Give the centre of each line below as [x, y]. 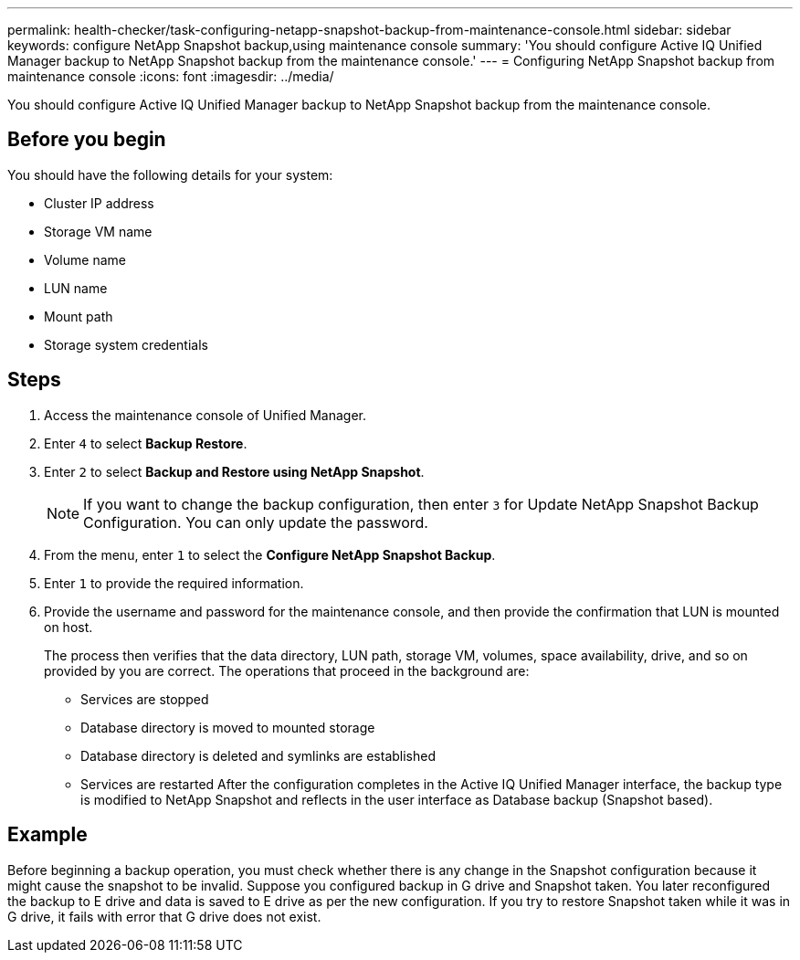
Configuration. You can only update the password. [256, 522]
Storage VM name [98, 231]
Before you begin [87, 140]
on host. [68, 627]
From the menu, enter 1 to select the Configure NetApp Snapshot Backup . [270, 554]
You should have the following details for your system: [170, 174]
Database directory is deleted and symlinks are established [258, 755]
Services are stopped [145, 699]
